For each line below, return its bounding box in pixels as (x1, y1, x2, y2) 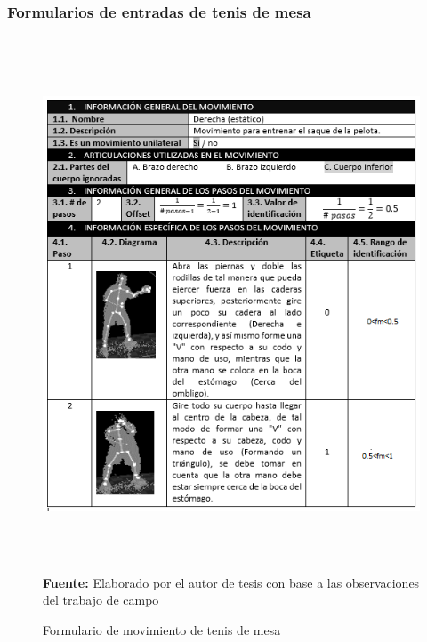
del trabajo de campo (43, 590, 159, 609)
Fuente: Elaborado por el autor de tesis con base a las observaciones (43, 573, 420, 591)
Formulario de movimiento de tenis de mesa (43, 621, 281, 638)
